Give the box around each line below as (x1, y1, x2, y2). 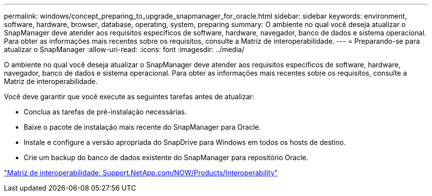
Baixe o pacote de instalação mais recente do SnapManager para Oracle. (24, 123, 261, 131)
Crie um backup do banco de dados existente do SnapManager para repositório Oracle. (24, 153, 308, 162)
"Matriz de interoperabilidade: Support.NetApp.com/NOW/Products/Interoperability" (4, 168, 278, 177)
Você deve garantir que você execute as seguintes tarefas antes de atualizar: (4, 92, 254, 101)
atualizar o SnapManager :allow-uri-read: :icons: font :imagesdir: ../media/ (4, 45, 245, 54)
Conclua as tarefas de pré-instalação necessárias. (24, 108, 187, 116)
